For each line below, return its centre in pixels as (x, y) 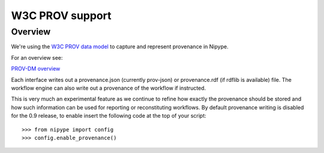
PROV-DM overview (36, 69)
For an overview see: (37, 57)
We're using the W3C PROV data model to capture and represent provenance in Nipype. (120, 47)
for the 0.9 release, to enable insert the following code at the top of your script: (109, 116)
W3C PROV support (61, 16)
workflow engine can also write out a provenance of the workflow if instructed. (109, 88)
